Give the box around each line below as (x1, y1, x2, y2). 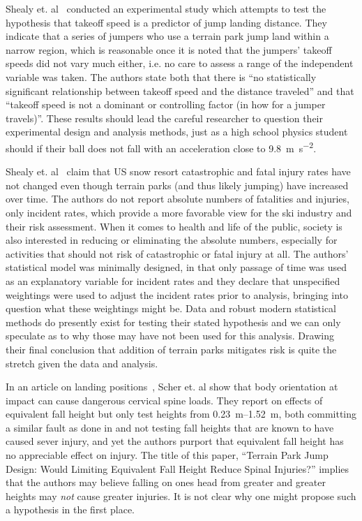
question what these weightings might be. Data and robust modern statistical (6, 301, 337, 316)
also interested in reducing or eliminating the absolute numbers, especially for (6, 233, 338, 247)
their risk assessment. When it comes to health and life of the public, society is (6, 219, 342, 233)
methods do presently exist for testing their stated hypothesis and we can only (6, 314, 341, 329)
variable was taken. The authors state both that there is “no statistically (6, 69, 317, 84)
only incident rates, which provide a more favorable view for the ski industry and (6, 205, 352, 219)
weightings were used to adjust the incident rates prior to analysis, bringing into (6, 287, 349, 302)
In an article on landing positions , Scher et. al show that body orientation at (6, 379, 338, 394)
